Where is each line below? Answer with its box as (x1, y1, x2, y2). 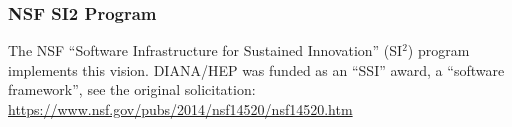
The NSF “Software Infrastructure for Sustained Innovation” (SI (8, 40, 403, 61)
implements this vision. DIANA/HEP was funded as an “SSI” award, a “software (8, 59, 505, 80)
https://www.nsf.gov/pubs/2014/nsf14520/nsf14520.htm (8, 99, 353, 119)
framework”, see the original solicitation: (8, 79, 256, 100)
